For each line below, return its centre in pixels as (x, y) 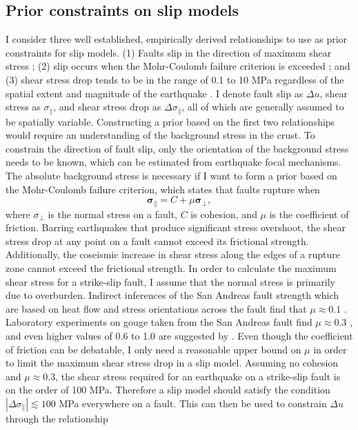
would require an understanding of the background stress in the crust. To (160, 135)
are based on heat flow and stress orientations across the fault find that (156, 308)
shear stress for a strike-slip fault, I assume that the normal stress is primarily (170, 281)
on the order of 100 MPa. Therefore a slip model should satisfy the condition (168, 390)
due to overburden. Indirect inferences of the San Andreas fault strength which (172, 295)
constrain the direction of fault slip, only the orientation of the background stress (177, 148)
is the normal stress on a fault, (112, 214)
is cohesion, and (224, 214)
